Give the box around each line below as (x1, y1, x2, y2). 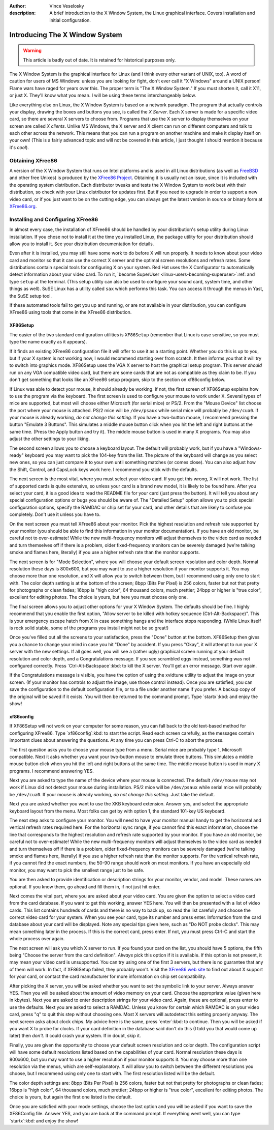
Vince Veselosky (49, 3, 84, 9)
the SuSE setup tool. (9, 293, 52, 299)
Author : (9, 3, 26, 9)
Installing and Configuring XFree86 (9, 216, 98, 223)
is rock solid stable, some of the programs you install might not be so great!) (9, 625, 169, 631)
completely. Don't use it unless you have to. (9, 511, 101, 517)
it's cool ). (9, 144, 29, 150)
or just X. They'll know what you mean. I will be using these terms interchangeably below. (9, 92, 196, 99)
